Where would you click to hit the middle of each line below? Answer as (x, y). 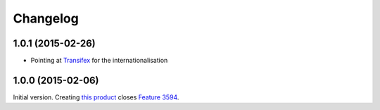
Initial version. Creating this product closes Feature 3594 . (96, 97)
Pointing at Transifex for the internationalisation (99, 61)
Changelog (46, 18)
